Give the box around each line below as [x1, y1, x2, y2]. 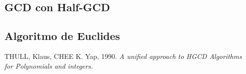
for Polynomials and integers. [4, 60, 93, 71]
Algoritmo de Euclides [4, 28, 120, 43]
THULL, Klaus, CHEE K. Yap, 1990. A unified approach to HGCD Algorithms [4, 51, 242, 61]
